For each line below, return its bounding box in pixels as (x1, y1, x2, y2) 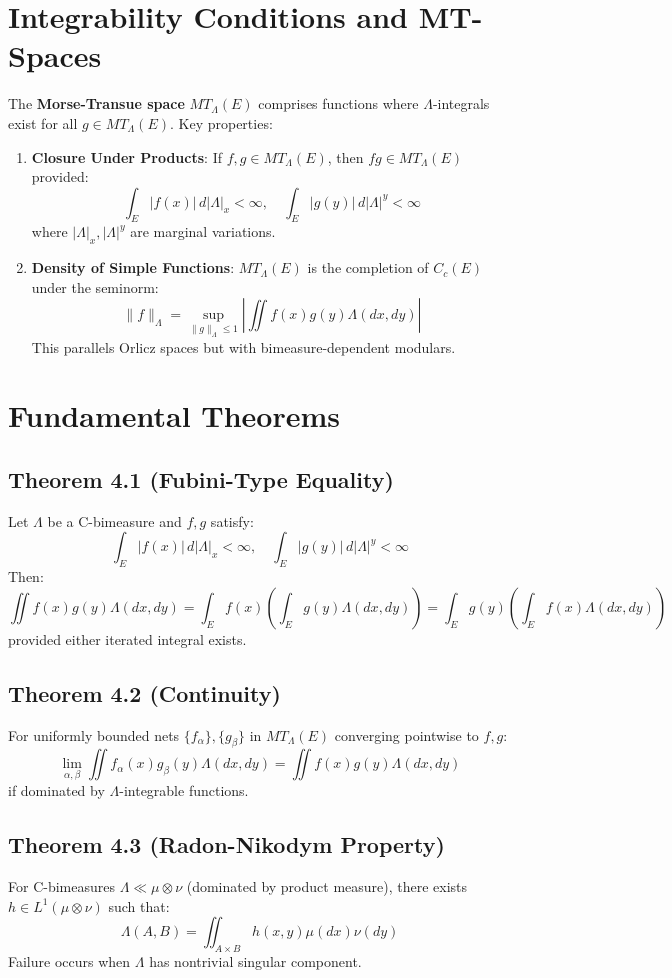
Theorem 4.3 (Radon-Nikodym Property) (8, 829, 445, 860)
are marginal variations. (130, 221, 276, 242)
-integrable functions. (119, 780, 249, 801)
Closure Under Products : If (31, 146, 222, 167)
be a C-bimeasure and (47, 510, 182, 531)
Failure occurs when (8, 951, 131, 972)
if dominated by (8, 780, 105, 801)
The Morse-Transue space (8, 93, 185, 114)
